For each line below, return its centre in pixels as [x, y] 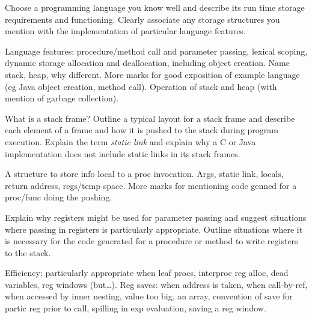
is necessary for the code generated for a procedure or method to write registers [151, 241]
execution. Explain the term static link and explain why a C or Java [130, 141]
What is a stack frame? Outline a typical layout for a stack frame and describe [150, 118]
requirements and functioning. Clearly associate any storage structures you [142, 19]
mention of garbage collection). [62, 98]
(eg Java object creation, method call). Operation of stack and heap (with [141, 86]
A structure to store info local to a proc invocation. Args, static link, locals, [144, 174]
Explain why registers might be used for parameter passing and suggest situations [156, 217]
